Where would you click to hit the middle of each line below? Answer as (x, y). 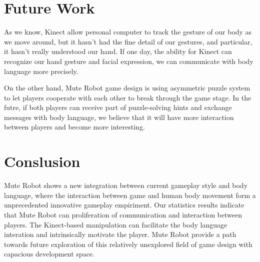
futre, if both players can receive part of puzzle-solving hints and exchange (118, 107)
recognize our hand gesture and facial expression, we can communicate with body (129, 61)
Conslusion (42, 161)
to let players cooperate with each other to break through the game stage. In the (128, 97)
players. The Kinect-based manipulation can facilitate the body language (116, 224)
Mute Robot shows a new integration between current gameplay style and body (126, 185)
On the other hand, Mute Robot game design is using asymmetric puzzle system (127, 88)
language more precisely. (41, 71)
